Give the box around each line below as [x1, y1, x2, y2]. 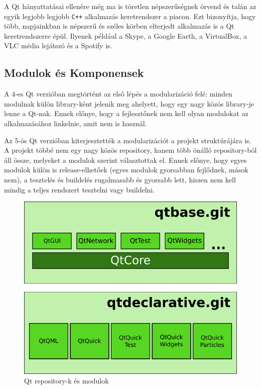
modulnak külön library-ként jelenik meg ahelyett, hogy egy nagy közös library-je [4, 98, 254, 109]
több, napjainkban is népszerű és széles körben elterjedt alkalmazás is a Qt [4, 21, 234, 31]
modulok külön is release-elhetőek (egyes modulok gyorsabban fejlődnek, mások [4, 164, 248, 175]
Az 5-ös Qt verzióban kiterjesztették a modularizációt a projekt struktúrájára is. [4, 135, 251, 145]
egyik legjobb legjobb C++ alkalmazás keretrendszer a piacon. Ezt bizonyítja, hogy [4, 11, 256, 21]
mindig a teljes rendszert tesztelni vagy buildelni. [4, 184, 155, 194]
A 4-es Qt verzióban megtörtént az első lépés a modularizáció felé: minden [4, 88, 232, 99]
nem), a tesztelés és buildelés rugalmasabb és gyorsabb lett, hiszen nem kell [4, 174, 236, 184]
